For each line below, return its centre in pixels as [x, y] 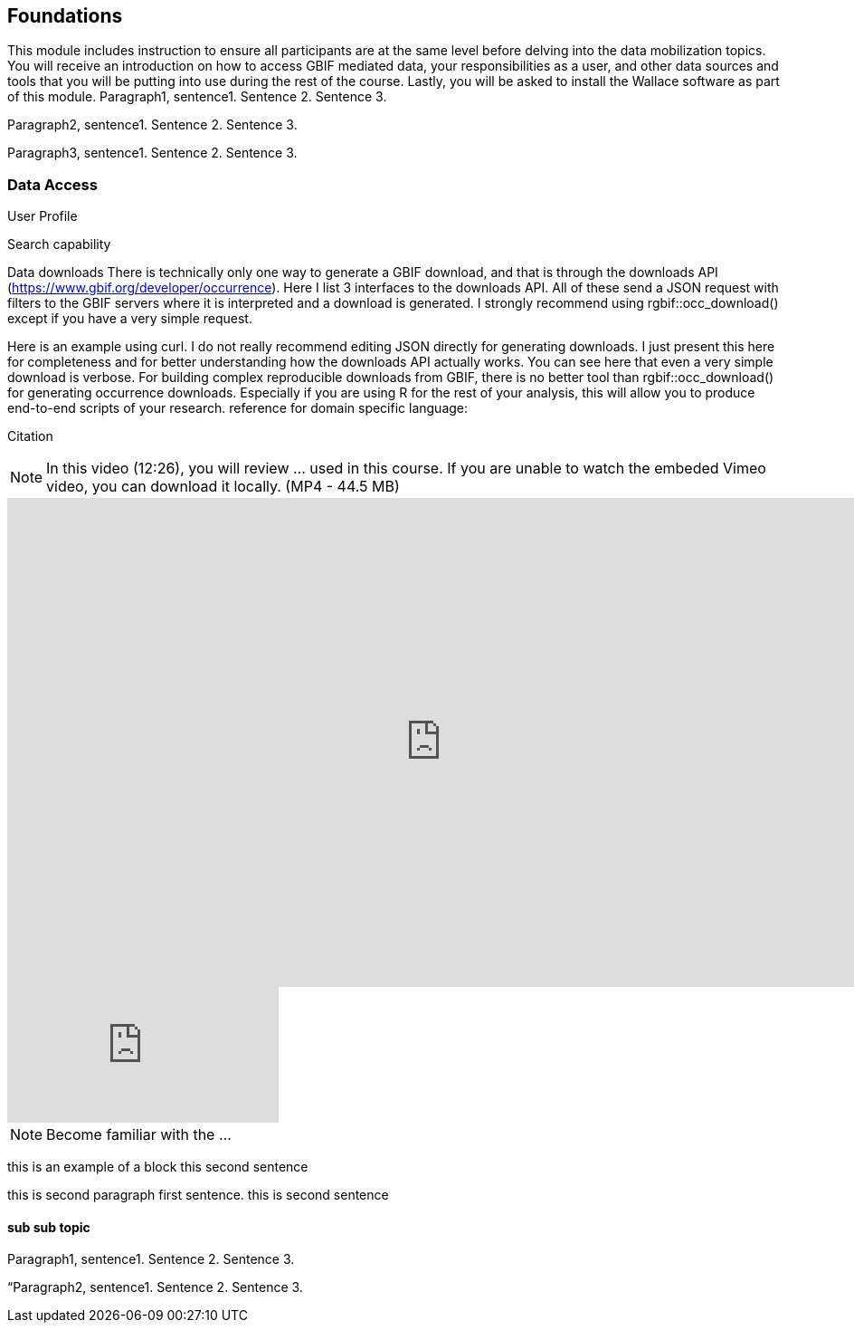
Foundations [65, 16]
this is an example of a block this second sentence [158, 1167]
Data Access [52, 184]
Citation [30, 436]
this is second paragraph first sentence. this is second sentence [198, 1195]
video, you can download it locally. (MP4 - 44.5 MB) [223, 487]
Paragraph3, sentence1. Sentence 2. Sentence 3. [152, 153]
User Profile [43, 216]
